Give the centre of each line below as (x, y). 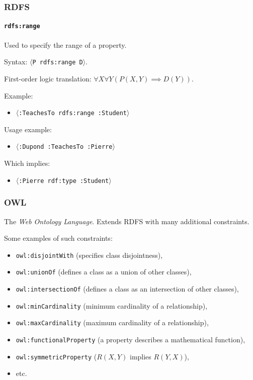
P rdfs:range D (58, 63)
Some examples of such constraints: (58, 238)
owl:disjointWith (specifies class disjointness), (89, 255)
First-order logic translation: (48, 78)
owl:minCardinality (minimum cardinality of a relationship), (112, 305)
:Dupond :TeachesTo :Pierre (66, 147)
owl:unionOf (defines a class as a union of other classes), (104, 272)
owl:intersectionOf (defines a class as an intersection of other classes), (127, 289)
